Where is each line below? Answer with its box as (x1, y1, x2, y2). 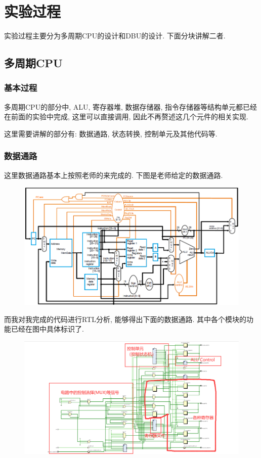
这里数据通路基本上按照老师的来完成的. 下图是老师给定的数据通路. (4, 169, 223, 180)
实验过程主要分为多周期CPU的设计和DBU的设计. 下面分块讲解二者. (4, 30, 226, 41)
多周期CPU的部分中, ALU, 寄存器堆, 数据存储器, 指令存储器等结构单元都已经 (4, 101, 257, 112)
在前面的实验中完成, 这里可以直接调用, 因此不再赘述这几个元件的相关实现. (4, 111, 248, 122)
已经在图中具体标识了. (11, 324, 84, 334)
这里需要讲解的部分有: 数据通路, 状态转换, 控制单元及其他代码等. (4, 128, 217, 139)
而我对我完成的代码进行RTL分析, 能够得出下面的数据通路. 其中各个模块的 (4, 313, 247, 324)
